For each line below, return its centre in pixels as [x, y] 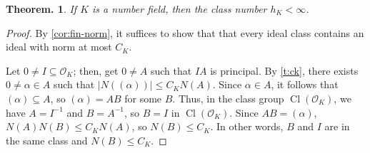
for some [143, 98]
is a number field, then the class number [180, 9]
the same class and [47, 140]
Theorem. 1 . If [41, 9]
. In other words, [247, 126]
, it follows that [305, 84]
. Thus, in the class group [228, 98]
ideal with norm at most [59, 47]
